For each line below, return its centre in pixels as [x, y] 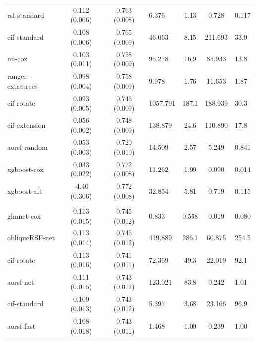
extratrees [23, 85]
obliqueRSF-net [31, 238]
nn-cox [18, 59]
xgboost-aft [25, 191]
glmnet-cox [24, 215]
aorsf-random [28, 147]
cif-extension [27, 125]
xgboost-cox [26, 169]
